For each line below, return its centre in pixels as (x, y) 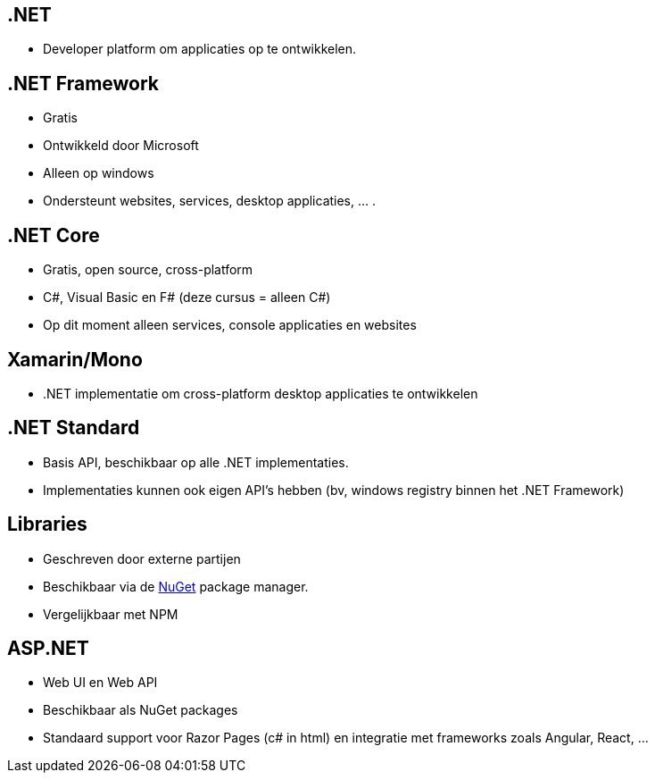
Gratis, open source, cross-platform (148, 270)
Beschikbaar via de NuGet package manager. (176, 586)
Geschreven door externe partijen (142, 558)
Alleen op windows (99, 173)
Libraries (47, 524)
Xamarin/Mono (75, 359)
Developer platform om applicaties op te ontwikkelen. (200, 49)
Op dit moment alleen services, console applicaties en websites (230, 325)
